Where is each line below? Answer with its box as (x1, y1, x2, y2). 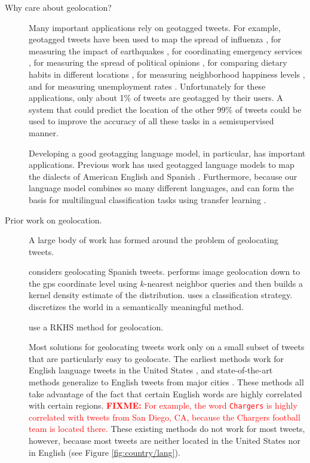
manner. (29, 126, 59, 139)
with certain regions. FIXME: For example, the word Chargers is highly (29, 399, 297, 412)
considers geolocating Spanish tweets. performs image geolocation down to (29, 265, 300, 278)
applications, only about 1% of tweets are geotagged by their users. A (29, 91, 283, 104)
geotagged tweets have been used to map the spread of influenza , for (29, 33, 281, 45)
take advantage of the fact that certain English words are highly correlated (29, 387, 302, 400)
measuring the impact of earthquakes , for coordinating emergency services (29, 44, 302, 57)
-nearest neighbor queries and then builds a (144, 277, 303, 289)
